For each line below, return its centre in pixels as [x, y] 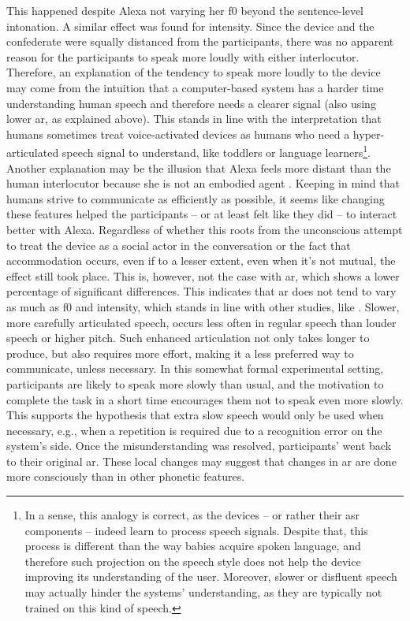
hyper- [369, 134]
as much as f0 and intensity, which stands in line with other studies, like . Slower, [203, 306]
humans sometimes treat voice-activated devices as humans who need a [178, 134]
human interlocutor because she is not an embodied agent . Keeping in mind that [203, 183]
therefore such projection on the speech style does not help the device [193, 561]
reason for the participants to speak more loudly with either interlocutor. [183, 56]
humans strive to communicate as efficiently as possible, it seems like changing [196, 198]
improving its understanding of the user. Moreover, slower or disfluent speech [211, 576]
